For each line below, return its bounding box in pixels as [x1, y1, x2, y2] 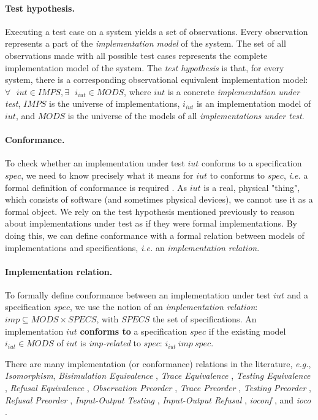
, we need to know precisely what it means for [21, 168, 194, 181]
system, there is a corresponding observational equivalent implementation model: [5, 73, 308, 86]
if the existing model [208, 324, 286, 337]
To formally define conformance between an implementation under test [5, 288, 271, 301]
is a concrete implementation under [167, 85, 300, 98]
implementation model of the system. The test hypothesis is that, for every [5, 61, 284, 74]
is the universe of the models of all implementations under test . [67, 109, 305, 122]
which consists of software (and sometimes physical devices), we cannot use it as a [5, 193, 313, 206]
